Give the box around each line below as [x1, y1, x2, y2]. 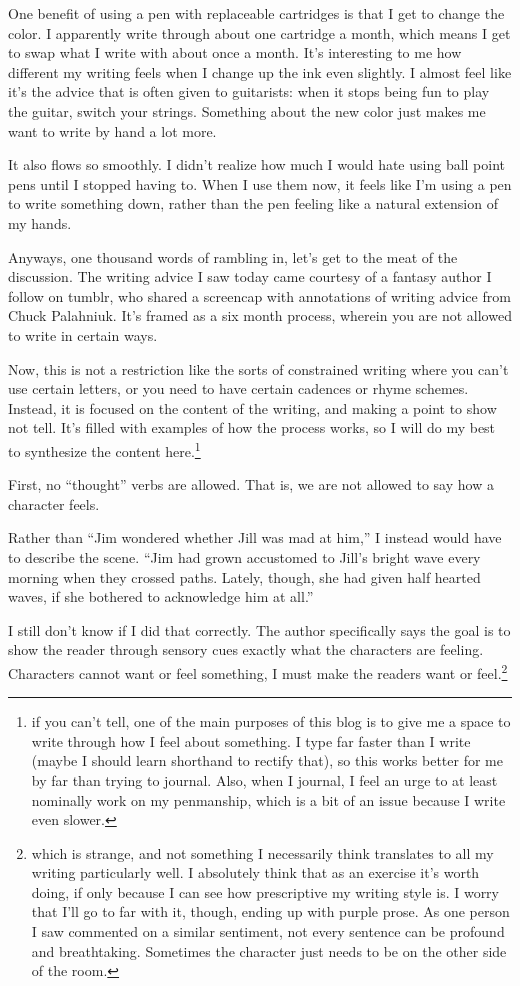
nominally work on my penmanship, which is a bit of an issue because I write [31, 789, 506, 810]
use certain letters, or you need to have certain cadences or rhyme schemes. [8, 378, 469, 399]
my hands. [8, 212, 72, 233]
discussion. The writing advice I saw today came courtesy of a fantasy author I [8, 266, 492, 287]
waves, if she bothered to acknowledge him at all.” [8, 586, 314, 607]
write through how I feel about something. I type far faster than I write [31, 730, 471, 751]
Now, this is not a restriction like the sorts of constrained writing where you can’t [8, 358, 509, 379]
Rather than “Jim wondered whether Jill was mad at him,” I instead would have [8, 527, 502, 548]
